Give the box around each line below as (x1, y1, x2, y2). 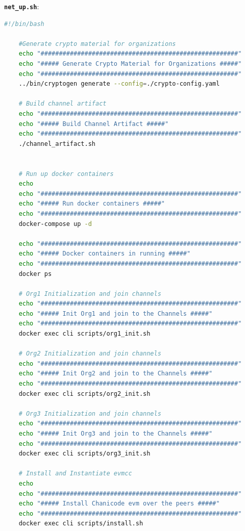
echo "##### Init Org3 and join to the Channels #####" (18, 430, 213, 437)
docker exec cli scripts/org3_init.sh (18, 450, 151, 458)
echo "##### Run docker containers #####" (18, 200, 165, 208)
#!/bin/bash (4, 20, 44, 28)
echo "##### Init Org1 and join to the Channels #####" (18, 310, 213, 317)
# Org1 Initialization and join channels (18, 290, 161, 297)
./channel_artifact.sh (18, 140, 95, 147)
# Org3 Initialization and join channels (18, 410, 161, 417)
